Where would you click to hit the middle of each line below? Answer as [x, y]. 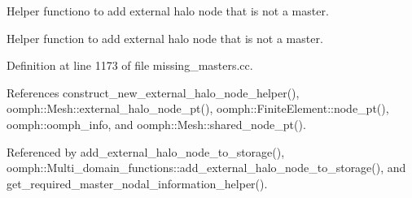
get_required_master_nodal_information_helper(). [137, 183]
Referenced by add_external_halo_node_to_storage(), [146, 151]
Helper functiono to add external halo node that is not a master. [168, 11]
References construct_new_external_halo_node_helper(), [153, 92]
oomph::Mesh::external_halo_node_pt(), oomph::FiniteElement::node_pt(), [198, 108]
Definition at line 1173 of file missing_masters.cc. [130, 65]
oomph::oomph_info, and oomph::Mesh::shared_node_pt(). [156, 124]
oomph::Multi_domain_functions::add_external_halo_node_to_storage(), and [206, 168]
